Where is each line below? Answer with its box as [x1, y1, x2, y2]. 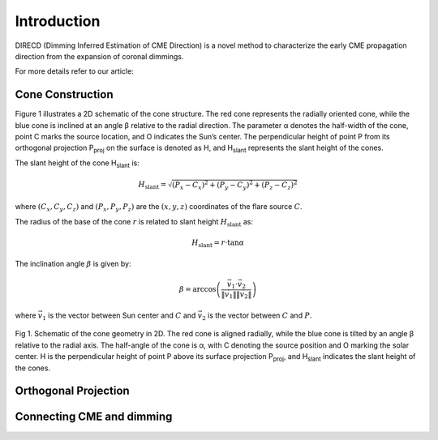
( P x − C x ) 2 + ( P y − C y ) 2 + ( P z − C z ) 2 [171, 179, 298, 191]
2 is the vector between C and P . [201, 310, 312, 322]
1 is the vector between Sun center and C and [41, 310, 196, 322]
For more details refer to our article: [15, 66, 134, 76]
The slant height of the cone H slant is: [15, 158, 140, 169]
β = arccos [178, 284, 217, 294]
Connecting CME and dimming [15, 410, 173, 424]
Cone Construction [15, 88, 114, 101]
